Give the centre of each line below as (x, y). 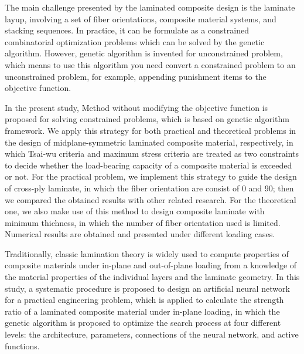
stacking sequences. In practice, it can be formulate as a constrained (127, 30)
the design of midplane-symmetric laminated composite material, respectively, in (149, 142)
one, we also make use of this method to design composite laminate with (135, 211)
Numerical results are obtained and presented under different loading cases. (140, 234)
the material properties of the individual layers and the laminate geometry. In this (152, 277)
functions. (22, 345)
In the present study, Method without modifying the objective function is (136, 107)
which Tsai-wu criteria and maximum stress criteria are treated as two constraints (152, 154)
